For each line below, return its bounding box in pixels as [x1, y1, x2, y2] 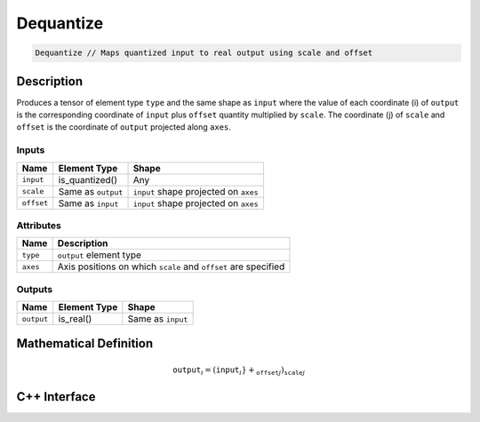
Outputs [16, 283, 53, 295]
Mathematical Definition [16, 336, 154, 351]
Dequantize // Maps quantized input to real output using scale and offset [35, 48, 373, 58]
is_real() [58, 313, 92, 325]
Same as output [58, 185, 124, 197]
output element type [57, 249, 142, 261]
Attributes [16, 219, 61, 231]
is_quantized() [58, 173, 117, 186]
